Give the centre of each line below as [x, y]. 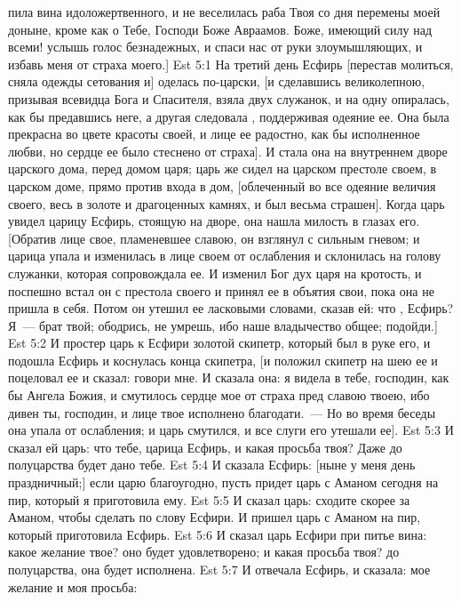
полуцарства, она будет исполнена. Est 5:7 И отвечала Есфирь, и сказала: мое [219, 569]
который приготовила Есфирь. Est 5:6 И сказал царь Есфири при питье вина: [218, 534]
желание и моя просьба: [73, 586]
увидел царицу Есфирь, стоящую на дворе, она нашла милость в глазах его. [214, 221]
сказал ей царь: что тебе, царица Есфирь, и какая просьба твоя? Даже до [205, 447]
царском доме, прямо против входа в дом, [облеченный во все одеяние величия [222, 185]
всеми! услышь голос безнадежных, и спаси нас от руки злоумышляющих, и [215, 47]
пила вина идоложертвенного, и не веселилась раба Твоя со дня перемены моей [224, 12]
